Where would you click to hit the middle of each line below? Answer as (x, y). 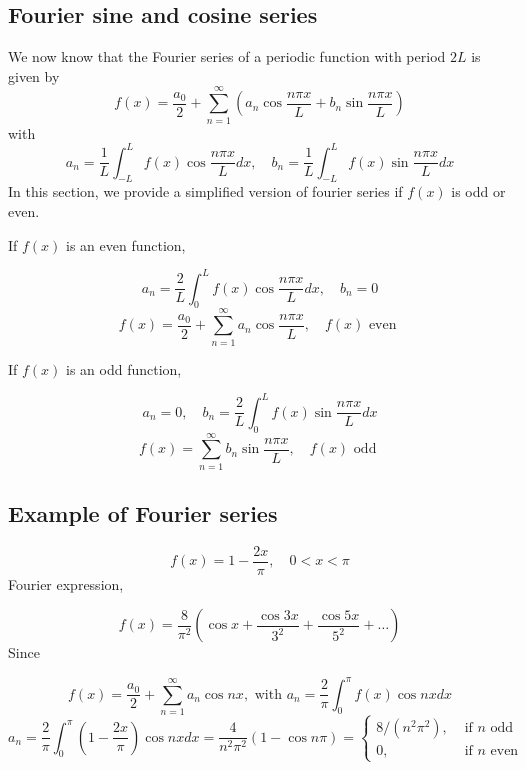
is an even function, (126, 244)
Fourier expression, (66, 583)
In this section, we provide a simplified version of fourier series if (205, 191)
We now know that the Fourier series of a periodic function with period (227, 56)
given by (34, 75)
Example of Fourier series (143, 513)
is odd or (478, 191)
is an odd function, (124, 368)
